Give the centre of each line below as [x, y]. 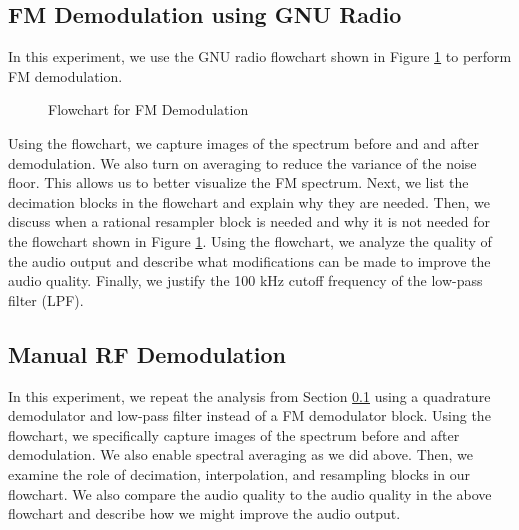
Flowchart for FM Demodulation [148, 109]
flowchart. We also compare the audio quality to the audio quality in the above [250, 493]
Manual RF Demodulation [147, 353]
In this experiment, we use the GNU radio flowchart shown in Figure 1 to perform [260, 56]
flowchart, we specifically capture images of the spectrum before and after [234, 434]
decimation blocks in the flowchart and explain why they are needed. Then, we [249, 201]
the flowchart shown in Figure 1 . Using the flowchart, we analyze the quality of [250, 240]
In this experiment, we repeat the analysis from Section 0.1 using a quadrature [249, 395]
